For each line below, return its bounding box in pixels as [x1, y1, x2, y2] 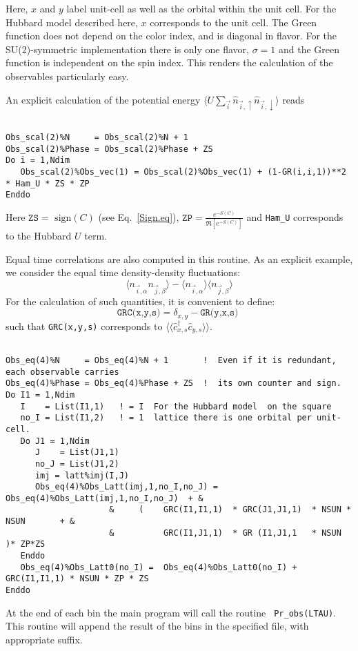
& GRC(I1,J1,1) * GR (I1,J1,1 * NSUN [109, 527, 341, 538]
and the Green [278, 41, 340, 56]
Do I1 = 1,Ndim [6, 389, 75, 400]
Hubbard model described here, [6, 14, 138, 29]
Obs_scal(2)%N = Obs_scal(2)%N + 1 [6, 133, 188, 143]
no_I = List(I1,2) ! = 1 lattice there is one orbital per [20, 413, 312, 423]
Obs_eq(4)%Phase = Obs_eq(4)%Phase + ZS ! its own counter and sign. [6, 378, 341, 389]
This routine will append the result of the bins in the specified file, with [6, 619, 309, 633]
